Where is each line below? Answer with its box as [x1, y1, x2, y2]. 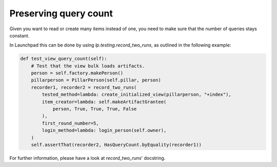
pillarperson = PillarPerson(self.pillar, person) [31, 77, 161, 83]
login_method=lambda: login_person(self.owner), [42, 128, 167, 133]
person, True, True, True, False [52, 106, 137, 112]
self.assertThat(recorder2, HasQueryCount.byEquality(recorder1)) [31, 142, 202, 148]
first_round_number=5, [42, 120, 100, 126]
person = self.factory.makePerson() [31, 70, 123, 76]
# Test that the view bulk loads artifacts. [31, 63, 145, 69]
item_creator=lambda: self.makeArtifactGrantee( [42, 99, 167, 105]
